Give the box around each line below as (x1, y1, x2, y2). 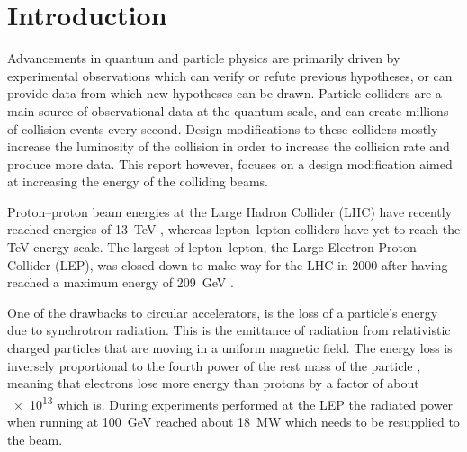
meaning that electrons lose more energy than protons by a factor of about (7, 374, 419, 393)
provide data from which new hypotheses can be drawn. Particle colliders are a (7, 84, 442, 103)
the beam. (7, 429, 63, 448)
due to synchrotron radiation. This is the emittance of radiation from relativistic (7, 321, 451, 339)
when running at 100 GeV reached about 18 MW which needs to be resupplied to (7, 412, 460, 431)
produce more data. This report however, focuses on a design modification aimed (7, 154, 453, 173)
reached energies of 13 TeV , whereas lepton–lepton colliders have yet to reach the (7, 220, 461, 239)
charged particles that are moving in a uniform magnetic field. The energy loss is (7, 339, 453, 357)
